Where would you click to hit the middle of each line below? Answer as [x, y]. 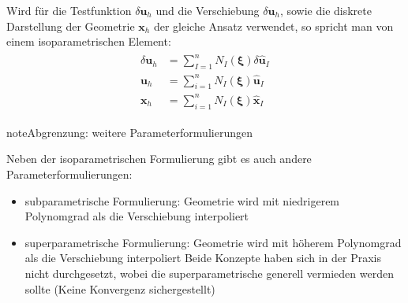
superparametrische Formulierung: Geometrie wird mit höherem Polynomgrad [213, 242]
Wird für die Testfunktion [69, 10]
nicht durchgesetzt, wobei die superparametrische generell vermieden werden [209, 273]
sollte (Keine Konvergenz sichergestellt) [120, 288]
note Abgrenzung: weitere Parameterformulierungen [129, 132]
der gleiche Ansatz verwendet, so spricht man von [273, 26]
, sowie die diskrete [326, 10]
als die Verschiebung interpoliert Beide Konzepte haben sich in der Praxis [203, 258]
